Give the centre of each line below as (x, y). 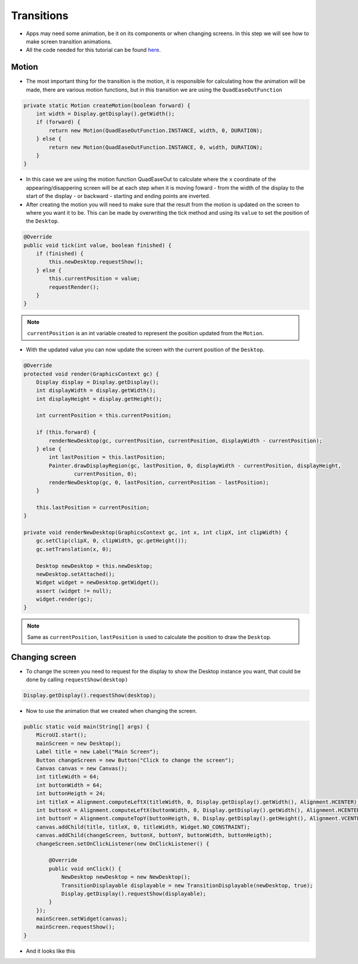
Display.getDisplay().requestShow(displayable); (134, 894)
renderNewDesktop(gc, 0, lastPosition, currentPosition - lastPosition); (159, 482)
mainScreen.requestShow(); (76, 927)
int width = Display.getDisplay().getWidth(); (106, 114)
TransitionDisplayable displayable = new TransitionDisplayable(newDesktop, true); (187, 885)
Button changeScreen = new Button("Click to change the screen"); (135, 760)
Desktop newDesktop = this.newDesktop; (95, 566)
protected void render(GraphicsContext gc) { (91, 374)
